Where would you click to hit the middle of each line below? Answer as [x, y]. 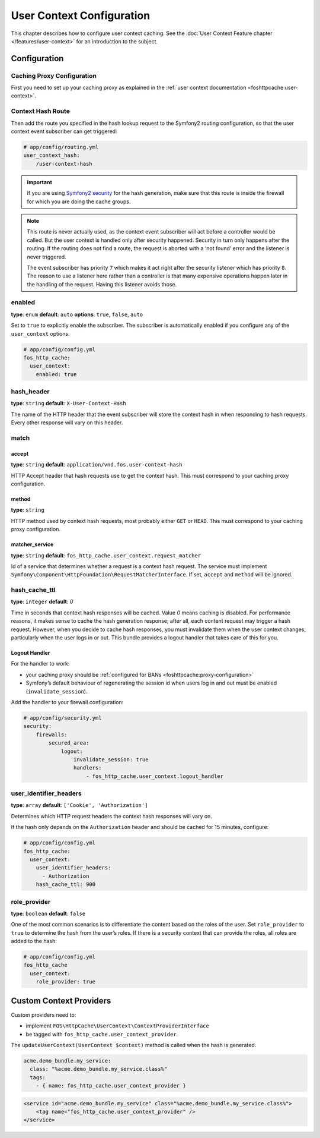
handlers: [87, 768]
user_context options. [41, 333]
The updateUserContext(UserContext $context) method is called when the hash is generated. [134, 1045]
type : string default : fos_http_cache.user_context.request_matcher [106, 555]
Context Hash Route [41, 111]
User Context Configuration [81, 15]
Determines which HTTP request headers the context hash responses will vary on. [112, 816]
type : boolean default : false [48, 913]
